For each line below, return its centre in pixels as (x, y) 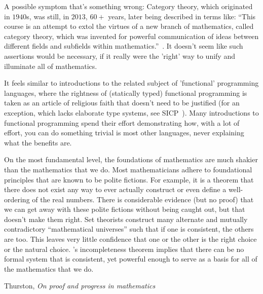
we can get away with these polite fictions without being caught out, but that (125, 209)
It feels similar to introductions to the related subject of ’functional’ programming (131, 83)
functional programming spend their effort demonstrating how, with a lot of (122, 122)
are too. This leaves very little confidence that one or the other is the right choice (130, 239)
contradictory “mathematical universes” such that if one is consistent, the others (129, 229)
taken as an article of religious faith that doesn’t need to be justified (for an (122, 103)
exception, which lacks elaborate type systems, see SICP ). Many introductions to (131, 112)
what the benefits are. (38, 142)
